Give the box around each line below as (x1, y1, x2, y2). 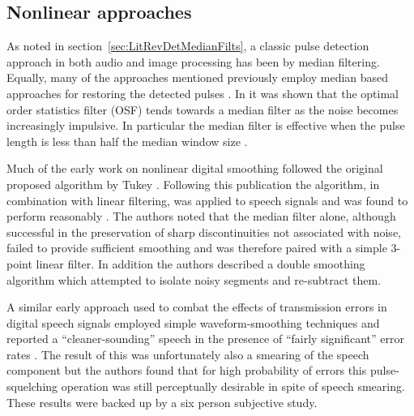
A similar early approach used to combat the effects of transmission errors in (6, 298, 387, 315)
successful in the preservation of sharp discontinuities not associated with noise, (6, 223, 401, 240)
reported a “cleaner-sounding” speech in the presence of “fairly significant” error (6, 330, 405, 347)
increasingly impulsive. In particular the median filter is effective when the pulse (6, 117, 405, 134)
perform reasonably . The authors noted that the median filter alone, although (6, 208, 396, 225)
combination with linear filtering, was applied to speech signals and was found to (6, 191, 408, 208)
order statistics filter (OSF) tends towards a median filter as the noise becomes (6, 101, 399, 118)
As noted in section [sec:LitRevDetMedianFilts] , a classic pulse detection (6, 37, 369, 54)
